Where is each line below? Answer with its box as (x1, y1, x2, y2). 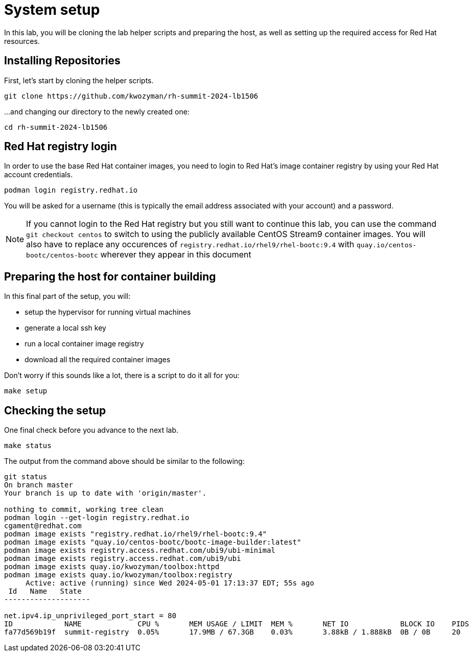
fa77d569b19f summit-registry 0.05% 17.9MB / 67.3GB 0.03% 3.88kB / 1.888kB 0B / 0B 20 (4, 628, 461, 637)
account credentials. (4, 170, 73, 179)
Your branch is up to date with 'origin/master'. (4, 489, 207, 498)
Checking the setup (4, 404, 106, 417)
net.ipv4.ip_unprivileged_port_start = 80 (4, 612, 177, 620)
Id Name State (8, 587, 82, 596)
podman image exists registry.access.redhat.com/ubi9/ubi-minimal (4, 546, 276, 555)
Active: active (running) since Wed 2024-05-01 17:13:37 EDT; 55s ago (26, 579, 314, 588)
